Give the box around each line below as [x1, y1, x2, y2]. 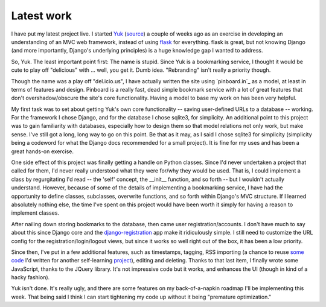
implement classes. [11, 209, 60, 217]
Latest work [11, 9, 72, 22]
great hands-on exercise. [11, 148, 74, 155]
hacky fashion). [11, 274, 50, 281]
